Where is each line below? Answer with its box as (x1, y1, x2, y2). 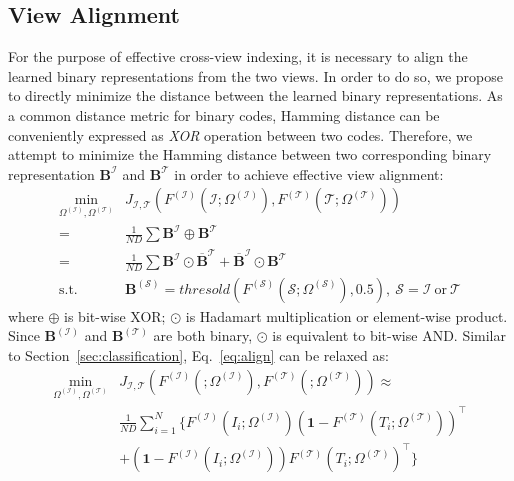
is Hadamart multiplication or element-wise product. (185, 305, 508, 326)
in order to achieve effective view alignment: (174, 163, 444, 184)
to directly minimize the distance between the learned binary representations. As (8, 85, 503, 106)
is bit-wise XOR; (64, 305, 166, 326)
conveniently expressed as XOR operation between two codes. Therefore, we (8, 124, 473, 145)
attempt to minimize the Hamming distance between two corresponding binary (8, 144, 492, 165)
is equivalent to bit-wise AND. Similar (272, 325, 506, 346)
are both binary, (153, 325, 253, 346)
